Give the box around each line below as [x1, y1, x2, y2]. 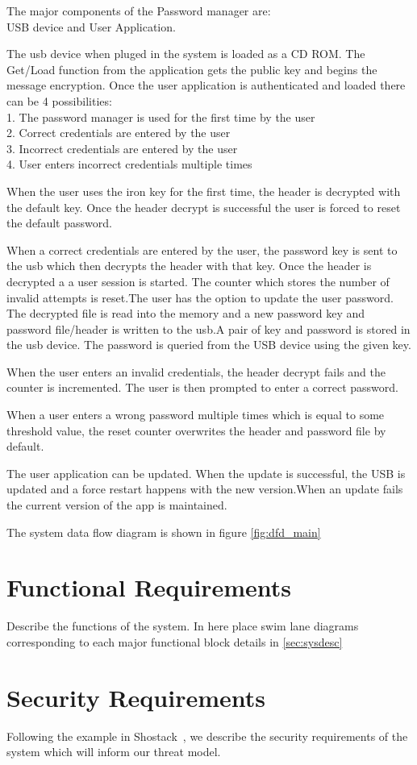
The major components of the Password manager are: [6, 2, 271, 19]
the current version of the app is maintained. [6, 497, 227, 513]
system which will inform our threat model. [6, 743, 221, 760]
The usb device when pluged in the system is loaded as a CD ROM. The [6, 45, 365, 62]
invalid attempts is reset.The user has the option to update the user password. [6, 289, 394, 306]
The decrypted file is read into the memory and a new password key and [6, 305, 365, 322]
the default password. [6, 214, 112, 231]
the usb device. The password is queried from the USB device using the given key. [6, 336, 411, 353]
